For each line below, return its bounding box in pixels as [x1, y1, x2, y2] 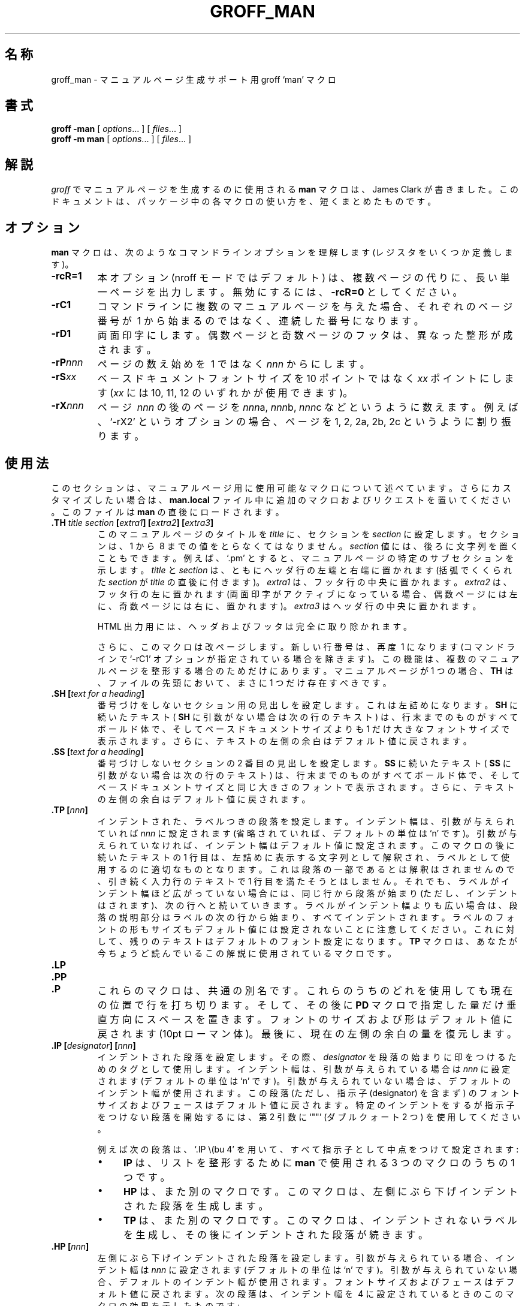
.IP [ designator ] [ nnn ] [51, 1040, 136, 1051]
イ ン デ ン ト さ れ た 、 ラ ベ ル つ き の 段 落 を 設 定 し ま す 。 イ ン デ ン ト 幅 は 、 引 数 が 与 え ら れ [97, 816, 515, 826]
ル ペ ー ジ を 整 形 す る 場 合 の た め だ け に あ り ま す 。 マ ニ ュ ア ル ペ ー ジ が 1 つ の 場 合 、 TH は [97, 665, 513, 676]
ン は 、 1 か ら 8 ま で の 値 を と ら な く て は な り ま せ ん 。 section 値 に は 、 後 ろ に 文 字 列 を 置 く [97, 540, 518, 551]
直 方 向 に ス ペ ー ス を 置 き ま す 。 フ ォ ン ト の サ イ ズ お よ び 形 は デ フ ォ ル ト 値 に [97, 1013, 513, 1025]
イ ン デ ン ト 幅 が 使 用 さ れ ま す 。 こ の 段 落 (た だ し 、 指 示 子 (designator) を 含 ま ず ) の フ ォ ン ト [97, 1087, 520, 1098]
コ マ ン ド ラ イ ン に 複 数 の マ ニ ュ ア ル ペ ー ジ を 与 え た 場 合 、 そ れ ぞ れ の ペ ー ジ [97, 300, 513, 313]
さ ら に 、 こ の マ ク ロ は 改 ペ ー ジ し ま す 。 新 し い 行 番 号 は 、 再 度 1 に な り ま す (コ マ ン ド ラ [97, 641, 515, 652]
